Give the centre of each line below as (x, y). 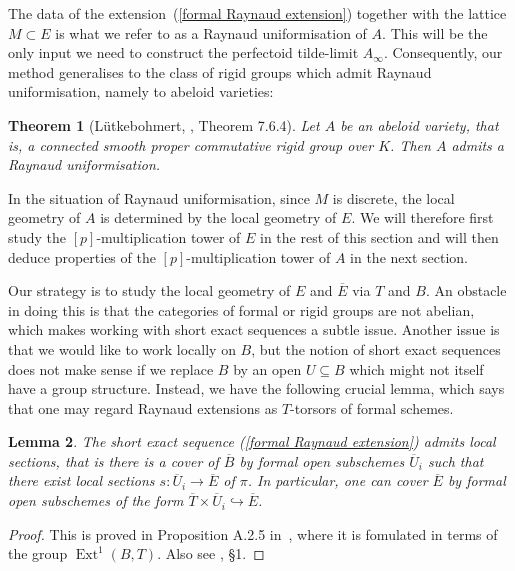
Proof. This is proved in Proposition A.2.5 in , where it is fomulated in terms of (253, 533)
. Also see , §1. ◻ (211, 553)
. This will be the (435, 32)
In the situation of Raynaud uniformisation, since (159, 197)
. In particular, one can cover (337, 480)
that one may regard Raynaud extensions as (143, 407)
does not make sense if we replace (111, 368)
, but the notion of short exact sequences (376, 348)
